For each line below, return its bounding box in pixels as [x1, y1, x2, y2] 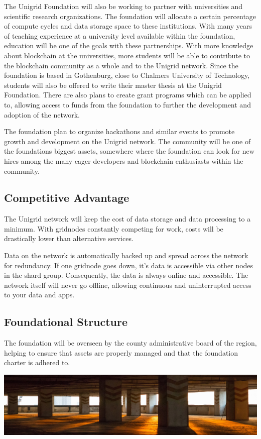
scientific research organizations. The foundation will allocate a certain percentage [4, 11, 256, 21]
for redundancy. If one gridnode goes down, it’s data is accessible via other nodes [4, 260, 253, 270]
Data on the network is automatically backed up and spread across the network [4, 250, 248, 261]
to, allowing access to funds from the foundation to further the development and [4, 99, 251, 109]
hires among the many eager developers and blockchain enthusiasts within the [4, 155, 243, 166]
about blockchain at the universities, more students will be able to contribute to [4, 50, 250, 60]
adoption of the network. [4, 109, 80, 120]
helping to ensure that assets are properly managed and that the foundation [4, 347, 238, 358]
